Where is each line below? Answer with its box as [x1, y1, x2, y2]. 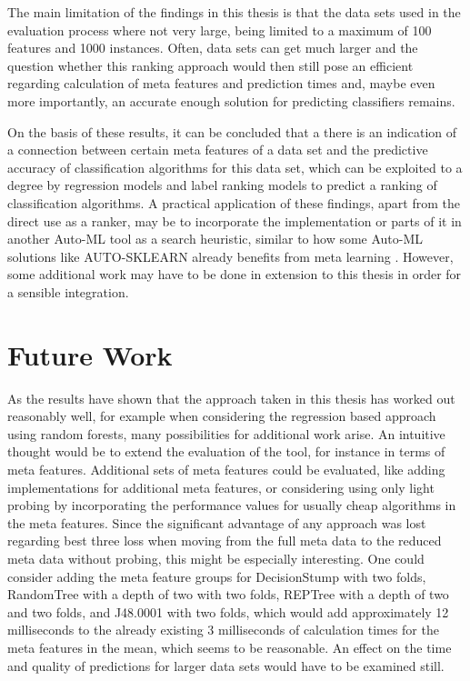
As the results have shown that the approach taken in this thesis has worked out [7, 388, 455, 407]
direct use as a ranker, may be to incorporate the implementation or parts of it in [7, 211, 462, 230]
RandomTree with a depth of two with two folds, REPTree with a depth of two [7, 585, 449, 604]
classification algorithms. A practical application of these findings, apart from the [7, 193, 460, 212]
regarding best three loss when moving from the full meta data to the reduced [7, 531, 442, 550]
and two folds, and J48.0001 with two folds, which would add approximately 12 [7, 602, 449, 621]
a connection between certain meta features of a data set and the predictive [7, 140, 428, 159]
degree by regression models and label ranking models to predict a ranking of [7, 175, 437, 195]
